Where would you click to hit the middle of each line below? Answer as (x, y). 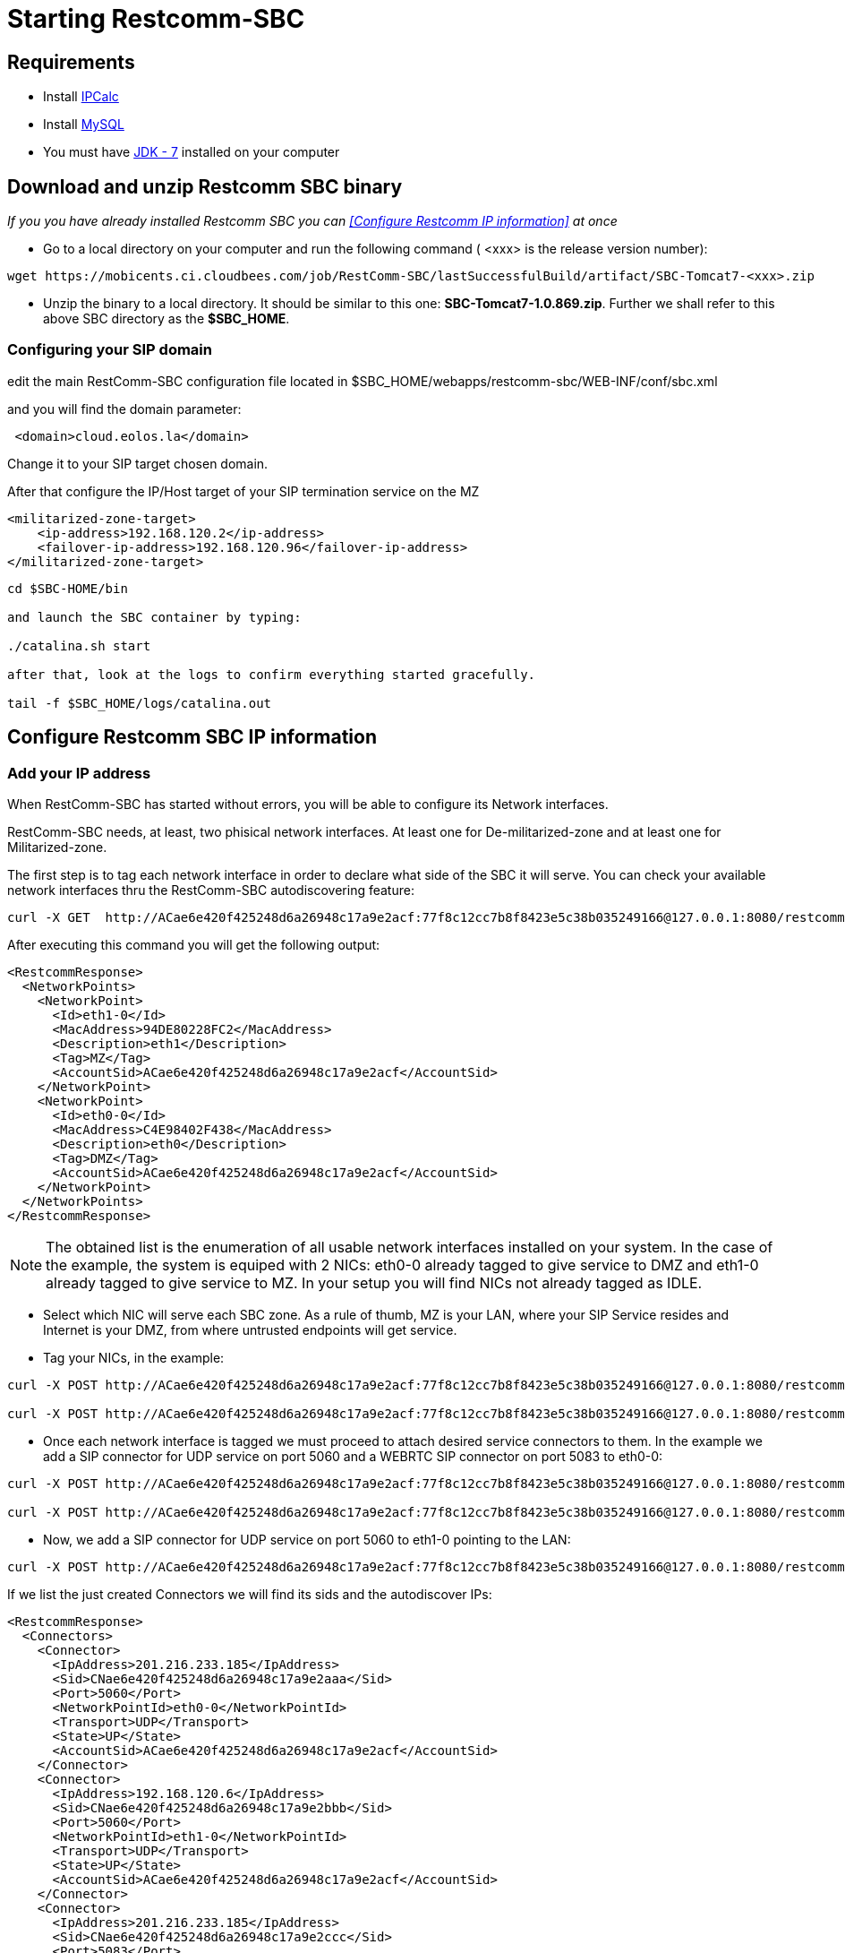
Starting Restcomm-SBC (156, 19)
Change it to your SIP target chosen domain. (138, 463)
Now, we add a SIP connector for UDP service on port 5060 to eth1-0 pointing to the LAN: (307, 1539)
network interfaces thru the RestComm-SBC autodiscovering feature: (211, 890)
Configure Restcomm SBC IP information (192, 737)
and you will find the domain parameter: (124, 409)
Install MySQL (84, 125)
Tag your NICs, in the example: (134, 1357)
